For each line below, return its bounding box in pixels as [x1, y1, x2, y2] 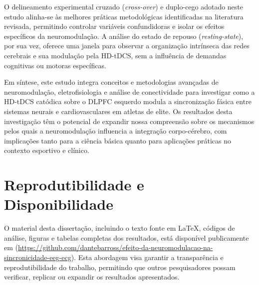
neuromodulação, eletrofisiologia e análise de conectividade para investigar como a [4, 86, 255, 97]
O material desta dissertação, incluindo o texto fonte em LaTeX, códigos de [4, 223, 235, 233]
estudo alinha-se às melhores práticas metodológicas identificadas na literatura [4, 11, 244, 21]
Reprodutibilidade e [4, 174, 144, 195]
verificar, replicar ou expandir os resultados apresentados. [4, 272, 180, 282]
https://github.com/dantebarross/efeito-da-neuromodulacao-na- [18, 242, 213, 253]
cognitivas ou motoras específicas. [4, 60, 106, 70]
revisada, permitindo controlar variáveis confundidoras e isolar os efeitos [4, 21, 225, 31]
